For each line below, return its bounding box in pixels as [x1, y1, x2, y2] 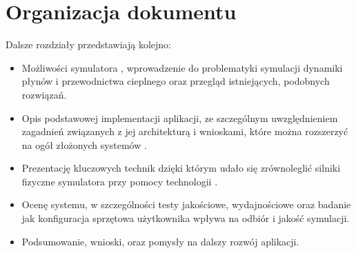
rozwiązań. [21, 87, 67, 101]
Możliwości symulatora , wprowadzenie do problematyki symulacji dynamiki [21, 60, 343, 74]
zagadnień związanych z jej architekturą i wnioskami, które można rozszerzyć [21, 124, 348, 139]
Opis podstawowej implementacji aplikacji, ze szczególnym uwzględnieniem [21, 110, 338, 125]
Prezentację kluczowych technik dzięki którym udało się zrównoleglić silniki [21, 161, 341, 175]
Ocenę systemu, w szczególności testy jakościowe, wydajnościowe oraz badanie [21, 197, 351, 212]
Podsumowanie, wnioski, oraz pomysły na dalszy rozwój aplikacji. [21, 234, 299, 248]
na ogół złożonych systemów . [21, 137, 147, 152]
